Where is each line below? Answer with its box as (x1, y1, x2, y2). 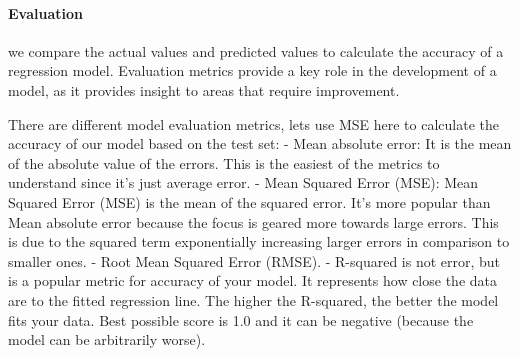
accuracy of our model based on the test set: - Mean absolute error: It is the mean (8, 133, 512, 154)
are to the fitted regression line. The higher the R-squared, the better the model (8, 289, 499, 310)
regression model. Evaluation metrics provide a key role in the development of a (8, 60, 497, 81)
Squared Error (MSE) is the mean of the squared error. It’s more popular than (8, 191, 491, 212)
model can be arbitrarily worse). (8, 329, 206, 350)
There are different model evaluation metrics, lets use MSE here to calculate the (8, 113, 499, 134)
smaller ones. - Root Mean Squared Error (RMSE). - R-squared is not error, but (8, 250, 501, 271)
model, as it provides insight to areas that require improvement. (8, 79, 400, 100)
